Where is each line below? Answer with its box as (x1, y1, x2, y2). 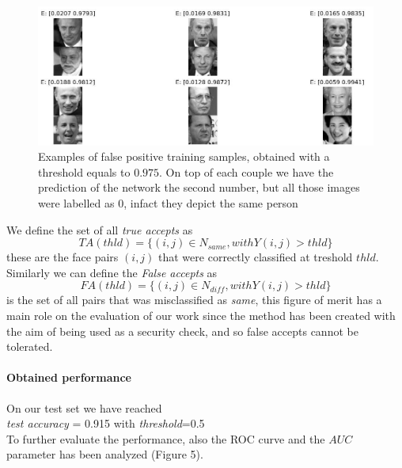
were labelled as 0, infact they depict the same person (38, 195, 298, 211)
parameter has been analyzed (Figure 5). (6, 446, 203, 462)
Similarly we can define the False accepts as (6, 264, 218, 280)
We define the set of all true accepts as (6, 221, 193, 238)
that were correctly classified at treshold (158, 249, 353, 265)
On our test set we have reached (6, 399, 162, 416)
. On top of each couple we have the (159, 163, 334, 180)
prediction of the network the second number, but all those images (38, 179, 360, 196)
